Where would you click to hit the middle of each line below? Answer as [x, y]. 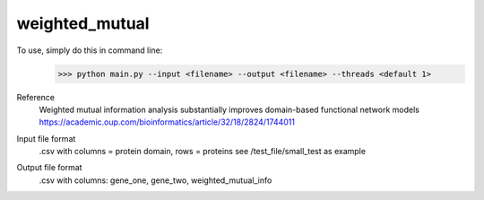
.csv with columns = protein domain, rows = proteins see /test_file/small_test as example [203, 152]
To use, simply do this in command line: [90, 50]
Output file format [49, 168]
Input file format [46, 138]
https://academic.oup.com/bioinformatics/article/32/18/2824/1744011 [167, 122]
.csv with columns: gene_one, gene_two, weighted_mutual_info [156, 180]
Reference [36, 97]
